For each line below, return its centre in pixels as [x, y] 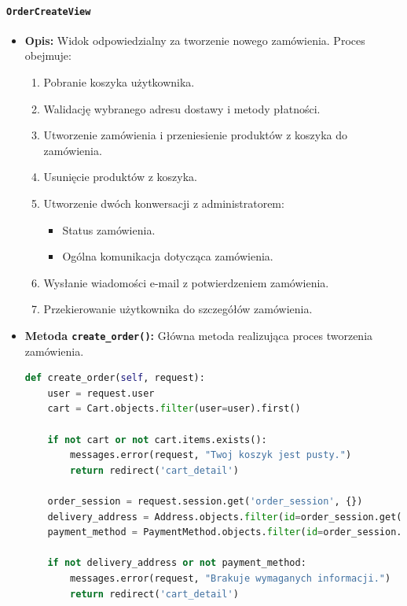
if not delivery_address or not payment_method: [177, 563]
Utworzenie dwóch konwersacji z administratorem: [164, 203]
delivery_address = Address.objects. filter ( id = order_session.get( [225, 517]
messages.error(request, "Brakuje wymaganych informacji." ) [231, 578]
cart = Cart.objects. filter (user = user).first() [174, 409]
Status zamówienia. [109, 229]
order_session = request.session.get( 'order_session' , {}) [205, 501]
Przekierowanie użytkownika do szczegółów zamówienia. [178, 309]
